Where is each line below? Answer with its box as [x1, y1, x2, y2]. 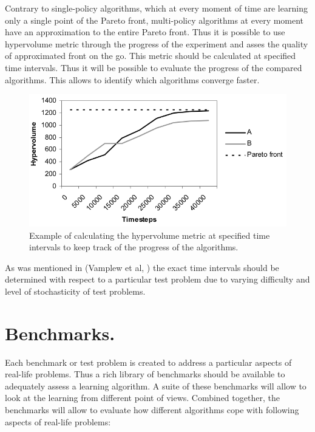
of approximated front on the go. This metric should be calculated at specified [5, 49, 296, 62]
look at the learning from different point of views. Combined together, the [5, 391, 280, 404]
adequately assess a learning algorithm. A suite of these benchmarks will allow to [5, 379, 307, 392]
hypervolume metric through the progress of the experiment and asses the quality [5, 37, 308, 50]
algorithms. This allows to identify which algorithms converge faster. [5, 73, 260, 86]
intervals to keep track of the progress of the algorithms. [29, 241, 239, 253]
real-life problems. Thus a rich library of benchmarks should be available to [5, 368, 285, 380]
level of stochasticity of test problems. [5, 284, 146, 297]
